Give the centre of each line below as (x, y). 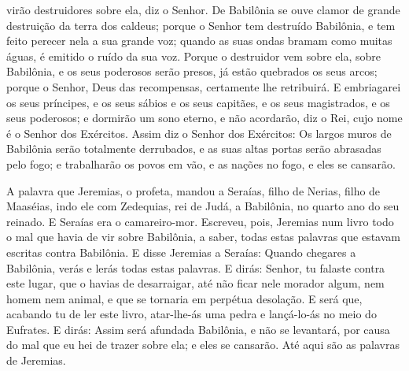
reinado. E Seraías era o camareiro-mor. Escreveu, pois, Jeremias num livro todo (200, 221)
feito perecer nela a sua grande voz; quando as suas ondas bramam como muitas (199, 41)
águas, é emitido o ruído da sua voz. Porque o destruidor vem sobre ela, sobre (194, 56)
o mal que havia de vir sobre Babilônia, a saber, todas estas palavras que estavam (203, 237)
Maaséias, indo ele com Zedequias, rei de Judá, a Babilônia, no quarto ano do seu (203, 206)
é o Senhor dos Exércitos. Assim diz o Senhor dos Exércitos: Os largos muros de (199, 133)
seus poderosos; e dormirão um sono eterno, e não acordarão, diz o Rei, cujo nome (204, 118)
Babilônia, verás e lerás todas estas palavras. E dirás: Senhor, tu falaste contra (196, 267)
